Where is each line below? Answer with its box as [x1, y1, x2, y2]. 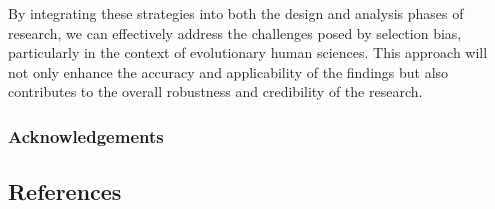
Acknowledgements [8, 123, 164, 148]
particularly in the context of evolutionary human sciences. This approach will [8, 42, 488, 63]
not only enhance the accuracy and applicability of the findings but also [8, 61, 449, 82]
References [8, 176, 122, 207]
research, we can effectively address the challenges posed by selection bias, [8, 22, 462, 43]
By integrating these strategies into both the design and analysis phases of [8, 3, 464, 23]
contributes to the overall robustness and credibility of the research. [8, 81, 423, 102]
